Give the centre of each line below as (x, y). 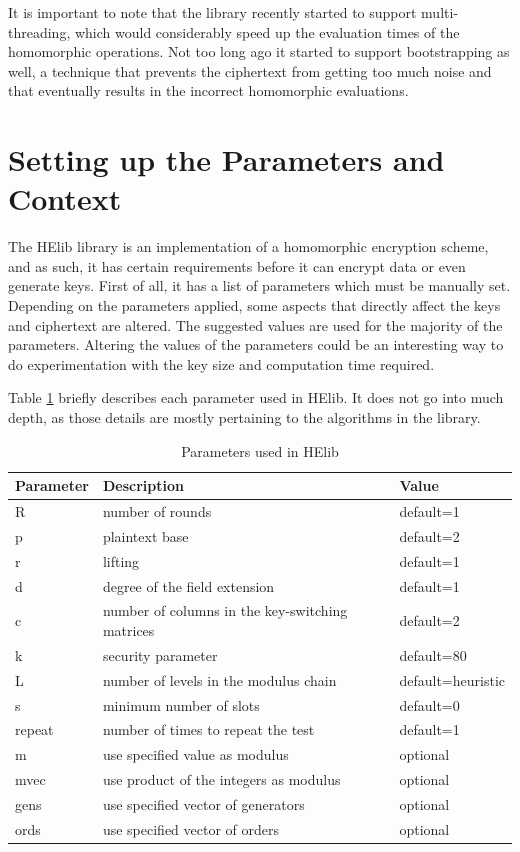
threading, (39, 31)
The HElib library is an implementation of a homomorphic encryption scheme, (248, 246)
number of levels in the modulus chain (219, 679)
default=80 (433, 654)
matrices (128, 630)
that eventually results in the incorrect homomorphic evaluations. (208, 90)
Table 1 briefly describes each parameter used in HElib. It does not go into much (256, 397)
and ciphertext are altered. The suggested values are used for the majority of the (255, 324)
